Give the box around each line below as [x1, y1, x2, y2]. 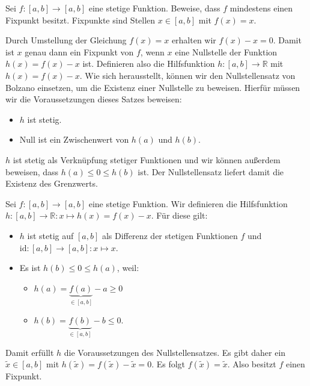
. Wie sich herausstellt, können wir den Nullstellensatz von [79, 69, 296, 81]
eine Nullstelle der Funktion [175, 45, 278, 58]
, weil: [117, 261, 139, 274]
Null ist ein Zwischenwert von [19, 133, 129, 146]
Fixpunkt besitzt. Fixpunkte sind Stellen [5, 13, 156, 26]
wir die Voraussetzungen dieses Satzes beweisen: [5, 93, 182, 105]
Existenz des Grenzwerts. [5, 177, 98, 190]
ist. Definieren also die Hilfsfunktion [82, 57, 215, 70]
